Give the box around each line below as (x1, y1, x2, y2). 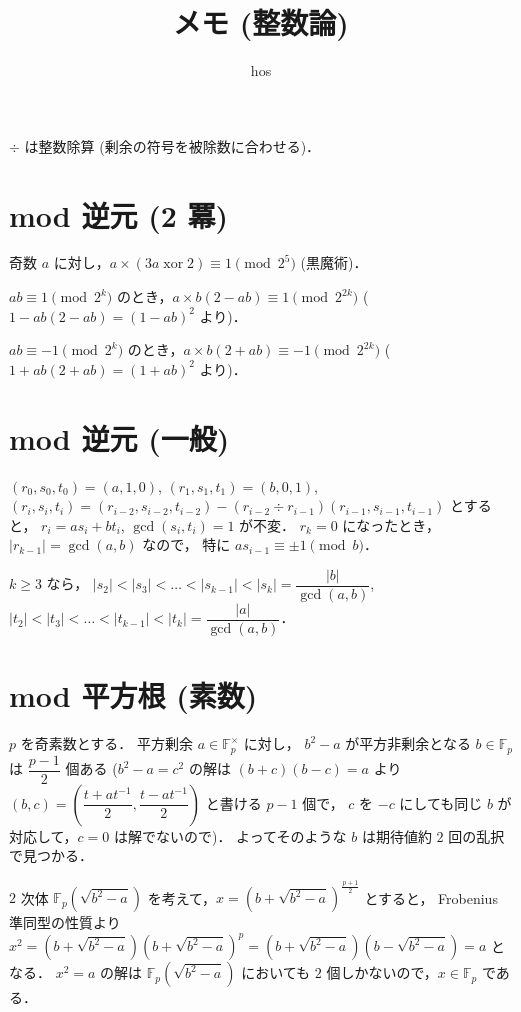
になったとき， (342, 514, 440, 535)
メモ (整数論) (173, 2, 349, 43)
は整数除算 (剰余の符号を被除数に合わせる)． (24, 135, 321, 156)
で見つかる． (9, 845, 93, 866)
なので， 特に (142, 534, 231, 555)
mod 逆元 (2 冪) (9, 194, 229, 235)
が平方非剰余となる (345, 733, 471, 754)
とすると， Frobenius (364, 887, 498, 908)
